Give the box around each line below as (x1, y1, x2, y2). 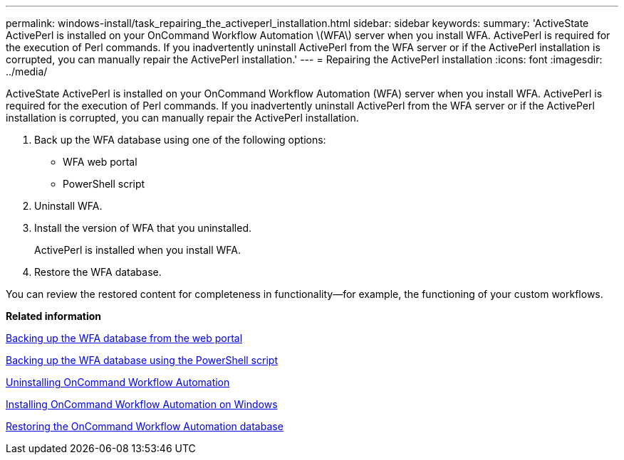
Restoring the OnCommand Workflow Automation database (6, 420, 284, 432)
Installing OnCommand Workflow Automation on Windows (6, 398, 278, 410)
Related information (6, 310, 102, 322)
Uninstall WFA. (34, 200, 103, 212)
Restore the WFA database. (34, 266, 162, 278)
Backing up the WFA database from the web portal (6, 332, 243, 344)
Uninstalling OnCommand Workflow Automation (6, 376, 230, 388)
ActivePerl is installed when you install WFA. (34, 244, 241, 256)
